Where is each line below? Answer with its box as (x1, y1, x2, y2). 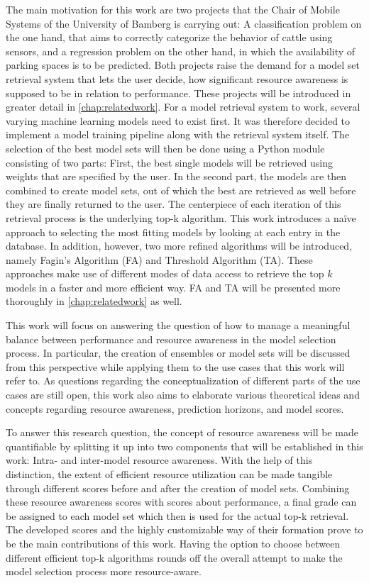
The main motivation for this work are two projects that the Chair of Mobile (6, 2, 340, 16)
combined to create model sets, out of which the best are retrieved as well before (6, 182, 356, 197)
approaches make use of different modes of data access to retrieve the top (6, 266, 324, 281)
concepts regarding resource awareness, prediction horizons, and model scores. (6, 401, 344, 416)
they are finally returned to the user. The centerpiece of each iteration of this (6, 196, 341, 211)
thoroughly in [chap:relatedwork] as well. (6, 294, 182, 309)
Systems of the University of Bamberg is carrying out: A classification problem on (6, 16, 362, 30)
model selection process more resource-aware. (6, 564, 202, 579)
